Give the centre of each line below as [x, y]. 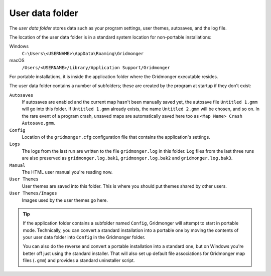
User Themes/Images [33, 193]
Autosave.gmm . [38, 123]
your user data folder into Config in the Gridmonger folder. [84, 237]
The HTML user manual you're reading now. [67, 172]
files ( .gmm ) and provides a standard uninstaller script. [79, 260]
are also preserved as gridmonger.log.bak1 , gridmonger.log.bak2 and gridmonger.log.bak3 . [127, 158]
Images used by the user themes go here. [65, 200]
